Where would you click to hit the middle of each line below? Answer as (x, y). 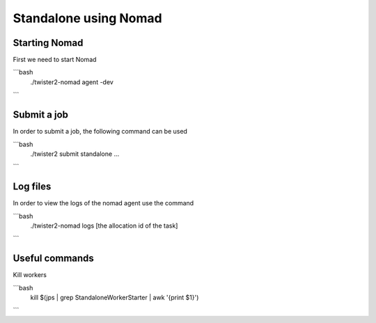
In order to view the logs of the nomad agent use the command (103, 203)
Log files (32, 187)
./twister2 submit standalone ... (75, 154)
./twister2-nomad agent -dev (72, 82)
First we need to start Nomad (55, 60)
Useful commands (53, 259)
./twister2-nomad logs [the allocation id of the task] (104, 226)
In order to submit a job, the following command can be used (100, 132)
